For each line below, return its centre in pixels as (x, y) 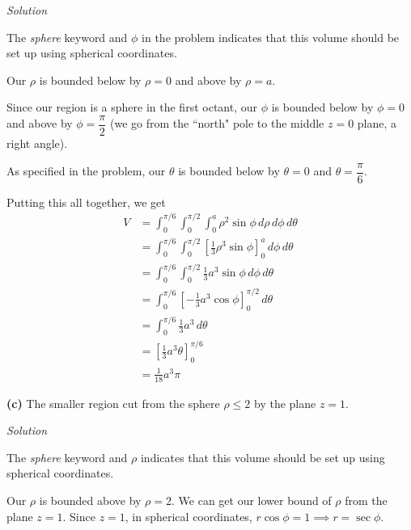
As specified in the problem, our (86, 171)
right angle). (37, 143)
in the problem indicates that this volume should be (271, 37)
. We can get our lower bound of (252, 500)
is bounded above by (90, 500)
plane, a (377, 123)
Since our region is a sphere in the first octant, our (132, 107)
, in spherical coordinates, (189, 516)
